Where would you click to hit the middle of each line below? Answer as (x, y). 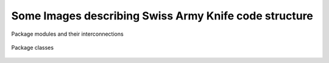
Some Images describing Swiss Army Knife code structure (162, 16)
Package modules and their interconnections (68, 34)
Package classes (33, 47)
